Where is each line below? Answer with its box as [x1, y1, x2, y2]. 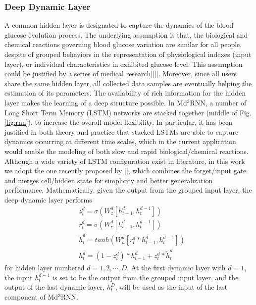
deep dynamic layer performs [4, 194, 92, 204]
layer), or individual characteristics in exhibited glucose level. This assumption [4, 58, 243, 69]
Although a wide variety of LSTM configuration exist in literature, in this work [4, 155, 245, 166]
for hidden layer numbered [4, 262, 85, 273]
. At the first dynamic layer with [127, 262, 226, 273]
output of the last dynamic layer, [4, 282, 104, 292]
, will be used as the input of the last [115, 282, 228, 292]
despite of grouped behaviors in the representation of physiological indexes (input [4, 49, 252, 59]
